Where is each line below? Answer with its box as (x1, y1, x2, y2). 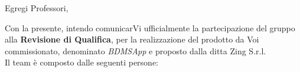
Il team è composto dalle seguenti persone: (5, 56, 159, 68)
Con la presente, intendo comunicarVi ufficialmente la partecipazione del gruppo (5, 21, 295, 34)
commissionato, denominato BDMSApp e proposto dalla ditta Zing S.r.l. (5, 44, 266, 57)
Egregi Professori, (5, 2, 69, 14)
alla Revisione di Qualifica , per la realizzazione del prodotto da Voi (5, 33, 259, 45)
